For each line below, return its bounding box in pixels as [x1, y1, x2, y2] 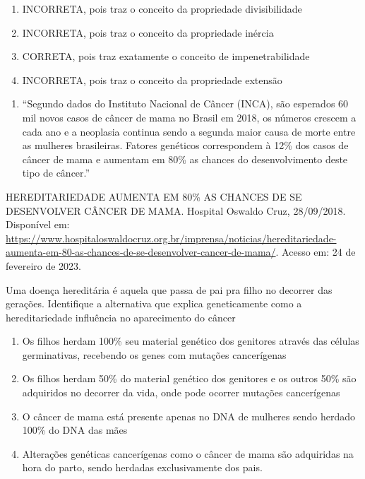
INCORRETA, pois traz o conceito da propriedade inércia [22, 25, 274, 40]
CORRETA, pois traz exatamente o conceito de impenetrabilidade [22, 49, 310, 64]
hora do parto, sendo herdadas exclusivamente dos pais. [22, 460, 263, 475]
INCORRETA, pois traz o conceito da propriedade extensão [22, 72, 282, 87]
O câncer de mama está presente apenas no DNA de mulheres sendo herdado [22, 408, 356, 423]
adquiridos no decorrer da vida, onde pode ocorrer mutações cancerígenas [22, 385, 340, 400]
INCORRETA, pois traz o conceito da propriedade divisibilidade [22, 1, 302, 16]
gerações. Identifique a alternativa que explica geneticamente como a [6, 296, 302, 311]
